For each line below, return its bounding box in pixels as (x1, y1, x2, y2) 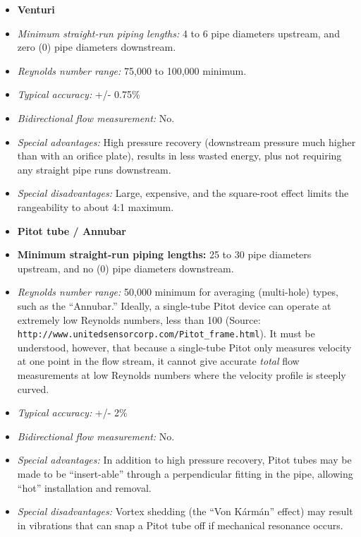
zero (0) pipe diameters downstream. (17, 40, 176, 54)
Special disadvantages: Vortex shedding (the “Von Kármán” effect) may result (17, 504, 353, 519)
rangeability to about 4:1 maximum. (17, 199, 174, 214)
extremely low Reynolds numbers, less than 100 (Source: (17, 312, 261, 327)
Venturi (17, 2, 55, 16)
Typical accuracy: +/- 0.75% (17, 87, 140, 102)
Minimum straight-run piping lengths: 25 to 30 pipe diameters (17, 247, 312, 262)
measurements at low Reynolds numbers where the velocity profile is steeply (17, 367, 346, 382)
